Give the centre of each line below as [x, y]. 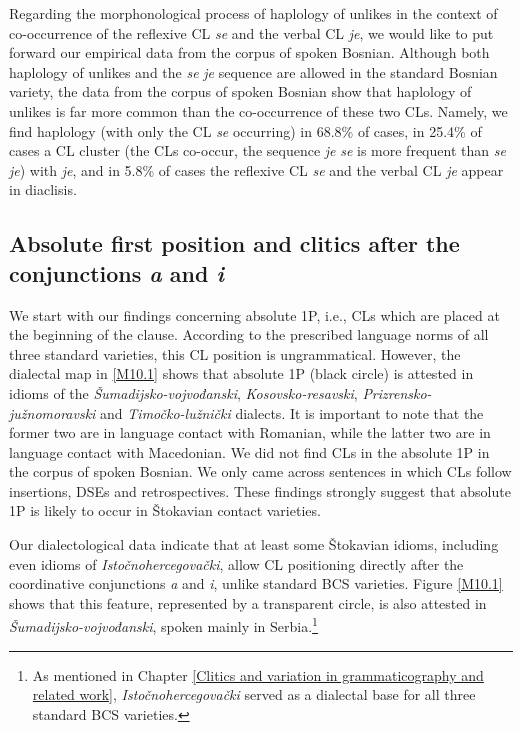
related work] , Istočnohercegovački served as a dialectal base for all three [254, 694]
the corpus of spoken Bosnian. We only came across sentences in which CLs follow [260, 471]
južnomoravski [52, 412]
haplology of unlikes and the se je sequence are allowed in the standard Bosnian [253, 71]
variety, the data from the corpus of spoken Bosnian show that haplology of [240, 91]
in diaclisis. [43, 189]
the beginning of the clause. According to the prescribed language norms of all [249, 334]
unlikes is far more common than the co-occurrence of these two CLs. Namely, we [258, 110]
